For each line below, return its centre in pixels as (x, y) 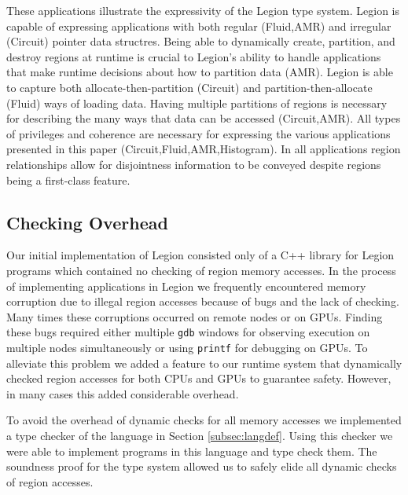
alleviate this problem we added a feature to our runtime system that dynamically (204, 363)
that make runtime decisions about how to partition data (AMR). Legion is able (200, 72)
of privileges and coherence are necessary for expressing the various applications (198, 133)
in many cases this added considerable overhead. (123, 393)
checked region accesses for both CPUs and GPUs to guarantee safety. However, (199, 378)
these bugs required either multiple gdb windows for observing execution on (188, 332)
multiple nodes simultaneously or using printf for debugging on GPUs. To (187, 347)
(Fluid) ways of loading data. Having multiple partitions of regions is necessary (197, 103)
